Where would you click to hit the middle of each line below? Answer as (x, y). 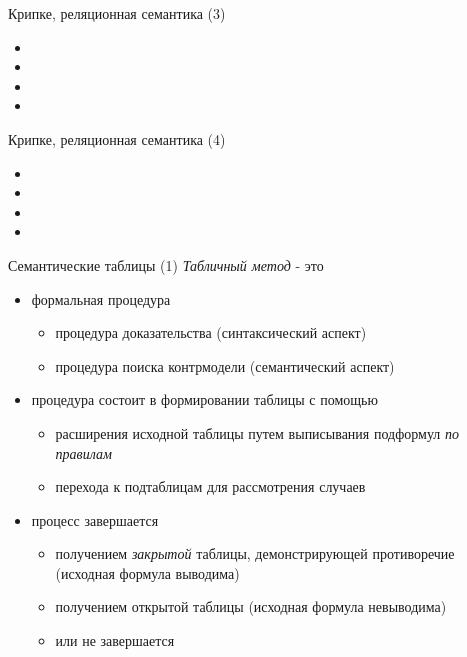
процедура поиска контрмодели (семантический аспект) (225, 365)
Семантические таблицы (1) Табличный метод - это (166, 264)
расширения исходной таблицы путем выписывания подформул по (257, 432)
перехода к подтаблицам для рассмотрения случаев (210, 486)
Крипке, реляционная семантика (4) (117, 138)
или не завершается (115, 640)
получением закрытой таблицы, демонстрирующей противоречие (255, 553)
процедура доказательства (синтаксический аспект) (211, 332)
